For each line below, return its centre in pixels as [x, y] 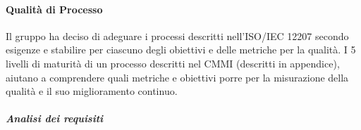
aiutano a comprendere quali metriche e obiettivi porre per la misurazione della [177, 77]
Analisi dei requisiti [55, 118]
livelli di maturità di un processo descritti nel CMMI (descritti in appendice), [173, 63]
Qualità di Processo [54, 9]
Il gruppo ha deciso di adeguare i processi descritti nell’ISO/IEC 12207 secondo [177, 35]
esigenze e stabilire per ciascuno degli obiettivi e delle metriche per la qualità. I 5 [181, 50]
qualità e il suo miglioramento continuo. [92, 91]
